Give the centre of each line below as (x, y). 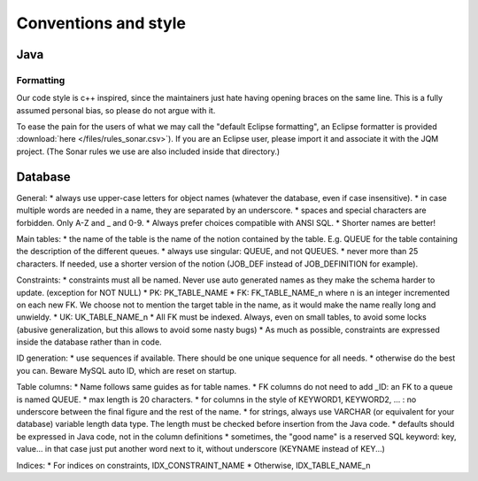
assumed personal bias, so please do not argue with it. (116, 110)
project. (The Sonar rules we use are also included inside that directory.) (148, 151)
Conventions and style (101, 23)
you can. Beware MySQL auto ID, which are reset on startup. (127, 370)
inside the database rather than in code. (89, 342)
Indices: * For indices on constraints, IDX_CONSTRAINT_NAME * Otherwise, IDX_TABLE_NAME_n (193, 465)
